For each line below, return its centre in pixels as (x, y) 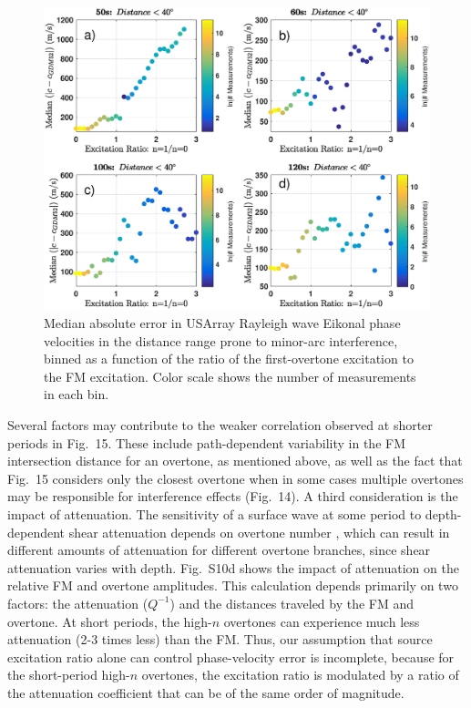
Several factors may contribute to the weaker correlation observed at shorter (220, 425)
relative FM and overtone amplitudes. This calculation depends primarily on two (233, 585)
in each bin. (77, 394)
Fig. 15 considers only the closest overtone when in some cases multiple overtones (235, 478)
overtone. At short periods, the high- (110, 621)
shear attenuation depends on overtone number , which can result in (259, 532)
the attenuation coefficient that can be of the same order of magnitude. (206, 692)
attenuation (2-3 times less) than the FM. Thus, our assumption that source (220, 639)
